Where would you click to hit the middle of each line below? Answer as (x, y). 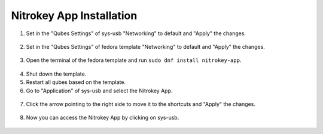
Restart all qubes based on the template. (76, 82)
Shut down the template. (56, 74)
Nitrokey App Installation (74, 15)
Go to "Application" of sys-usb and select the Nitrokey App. (99, 91)
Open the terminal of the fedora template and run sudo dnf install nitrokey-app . (134, 60)
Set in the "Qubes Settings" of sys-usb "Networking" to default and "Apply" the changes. (136, 33)
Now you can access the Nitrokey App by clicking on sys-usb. (103, 118)
